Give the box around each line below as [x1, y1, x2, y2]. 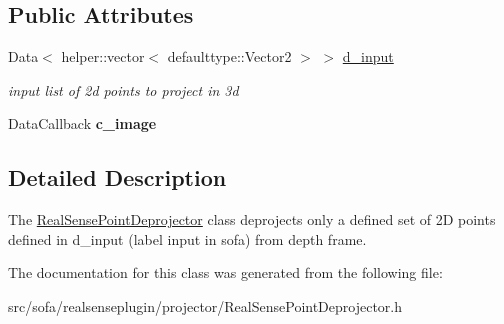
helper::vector [61, 46, 145, 67]
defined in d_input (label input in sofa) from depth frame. [8, 228, 367, 249]
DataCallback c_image [8, 113, 157, 134]
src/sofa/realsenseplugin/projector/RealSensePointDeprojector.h [8, 295, 403, 316]
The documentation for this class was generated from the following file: [8, 262, 443, 283]
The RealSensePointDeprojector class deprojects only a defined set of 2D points [8, 209, 496, 230]
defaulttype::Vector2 [167, 46, 292, 67]
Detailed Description [8, 162, 227, 193]
